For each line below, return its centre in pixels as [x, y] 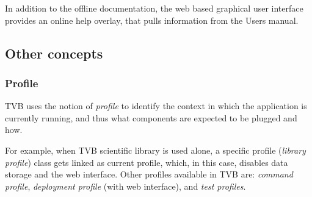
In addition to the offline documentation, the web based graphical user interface [154, 8]
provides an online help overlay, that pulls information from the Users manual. [152, 20]
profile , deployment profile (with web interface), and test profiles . [125, 186]
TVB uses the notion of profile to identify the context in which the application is [156, 106]
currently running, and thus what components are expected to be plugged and [151, 117]
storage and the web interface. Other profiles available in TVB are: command [149, 174]
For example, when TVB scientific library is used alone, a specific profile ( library [155, 150]
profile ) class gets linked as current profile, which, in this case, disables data [147, 162]
